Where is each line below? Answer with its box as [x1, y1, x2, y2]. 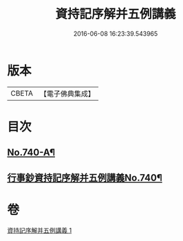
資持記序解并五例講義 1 [7, 226, 72, 234]
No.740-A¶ [7, 147, 56, 158]
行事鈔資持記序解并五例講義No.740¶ [7, 171, 163, 183]
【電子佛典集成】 [39, 89, 95, 98]
